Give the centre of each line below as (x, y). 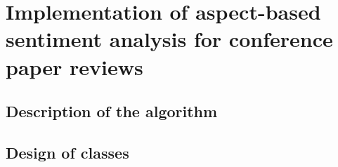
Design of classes (67, 152)
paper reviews (74, 66)
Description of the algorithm (112, 111)
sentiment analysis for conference (169, 39)
